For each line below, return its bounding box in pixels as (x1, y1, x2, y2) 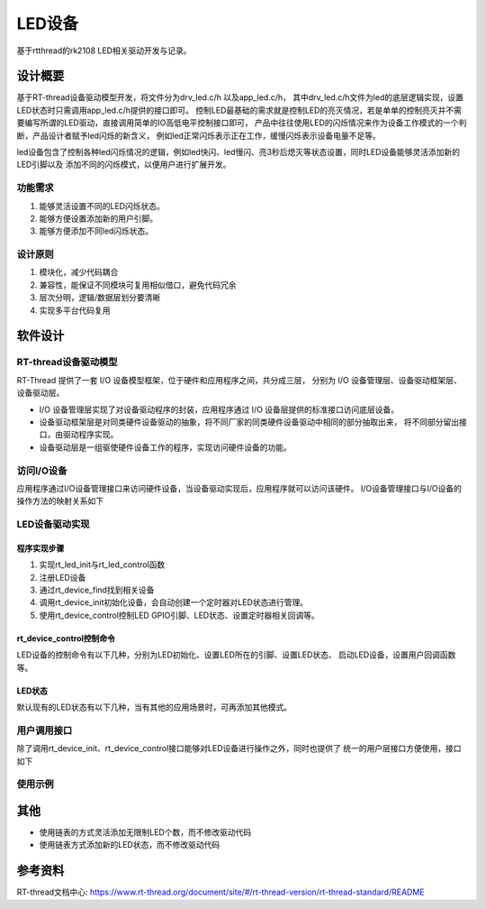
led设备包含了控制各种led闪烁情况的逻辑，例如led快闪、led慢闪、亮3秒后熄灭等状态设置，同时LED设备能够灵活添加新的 (16, 147, 461, 158)
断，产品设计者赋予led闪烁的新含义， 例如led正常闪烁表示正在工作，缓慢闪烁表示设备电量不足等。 (16, 130, 382, 141)
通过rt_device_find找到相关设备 (39, 584, 155, 595)
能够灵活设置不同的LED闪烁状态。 (39, 200, 166, 211)
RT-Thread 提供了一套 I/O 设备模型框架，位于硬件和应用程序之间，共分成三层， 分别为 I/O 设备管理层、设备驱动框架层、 (16, 374, 463, 385)
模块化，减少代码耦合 (39, 267, 119, 278)
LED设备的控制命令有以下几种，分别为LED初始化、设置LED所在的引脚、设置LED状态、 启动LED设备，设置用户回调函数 (16, 649, 456, 660)
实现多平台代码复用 (39, 305, 111, 316)
